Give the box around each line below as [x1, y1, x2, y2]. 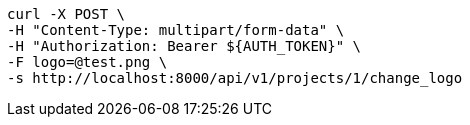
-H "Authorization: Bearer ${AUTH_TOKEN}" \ [7, 38, 362, 54]
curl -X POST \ [7, 6, 126, 22]
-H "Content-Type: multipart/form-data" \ [7, 22, 345, 38]
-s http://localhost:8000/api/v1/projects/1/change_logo [7, 70, 463, 86]
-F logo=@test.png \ [7, 54, 168, 70]
